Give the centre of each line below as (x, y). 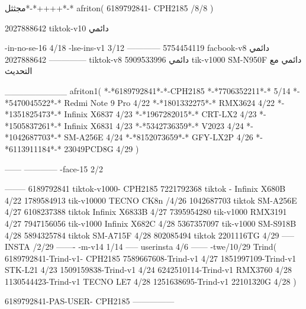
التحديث (19, 71)
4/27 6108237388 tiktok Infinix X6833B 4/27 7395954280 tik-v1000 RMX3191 (146, 212)
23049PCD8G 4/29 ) (102, 148)
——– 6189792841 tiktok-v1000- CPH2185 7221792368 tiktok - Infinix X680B (145, 189)
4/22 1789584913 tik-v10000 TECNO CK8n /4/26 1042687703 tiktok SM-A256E (151, 200)
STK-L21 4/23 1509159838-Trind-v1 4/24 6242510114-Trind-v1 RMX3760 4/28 (149, 270)
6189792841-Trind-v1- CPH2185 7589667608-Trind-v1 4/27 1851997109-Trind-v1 (151, 258)
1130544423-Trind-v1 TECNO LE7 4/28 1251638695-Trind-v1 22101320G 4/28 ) (151, 281)
